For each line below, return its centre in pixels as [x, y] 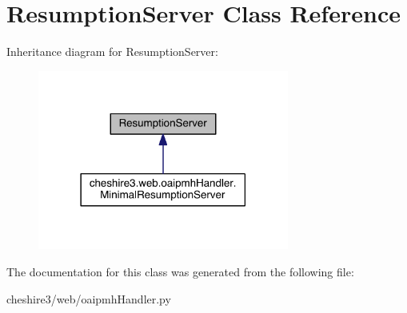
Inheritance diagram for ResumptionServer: [112, 52]
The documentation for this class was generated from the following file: [180, 272]
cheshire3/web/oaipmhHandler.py [89, 298]
